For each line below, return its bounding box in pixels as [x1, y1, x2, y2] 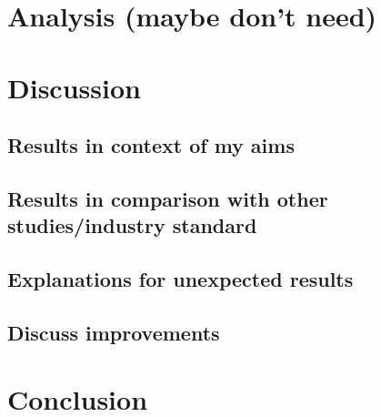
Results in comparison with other [7, 184, 328, 212]
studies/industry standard [7, 211, 257, 239]
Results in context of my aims [7, 131, 295, 159]
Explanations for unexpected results [7, 265, 354, 293]
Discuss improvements [7, 318, 220, 346]
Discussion [7, 68, 141, 106]
